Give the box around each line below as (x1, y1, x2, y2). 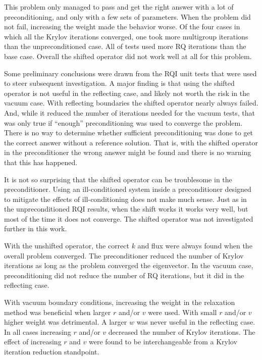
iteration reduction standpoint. (4, 346, 99, 356)
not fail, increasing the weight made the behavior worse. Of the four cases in (4, 21, 240, 32)
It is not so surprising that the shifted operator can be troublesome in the (4, 174, 232, 184)
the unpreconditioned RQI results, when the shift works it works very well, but (4, 203, 248, 214)
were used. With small (148, 306, 217, 317)
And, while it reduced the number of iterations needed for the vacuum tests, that (4, 107, 255, 118)
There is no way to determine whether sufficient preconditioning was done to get (4, 127, 253, 138)
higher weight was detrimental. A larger (4, 317, 127, 327)
